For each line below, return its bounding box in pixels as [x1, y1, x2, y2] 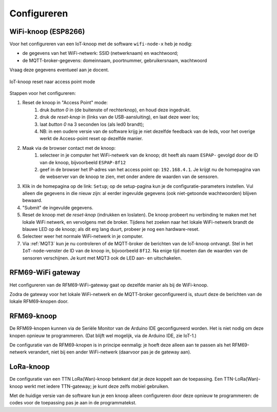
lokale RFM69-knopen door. [9, 298, 69, 305]
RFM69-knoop [9, 312, 57, 321]
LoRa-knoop [9, 362, 50, 371]
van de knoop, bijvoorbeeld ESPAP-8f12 [39, 159, 126, 165]
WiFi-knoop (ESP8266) [9, 27, 85, 36]
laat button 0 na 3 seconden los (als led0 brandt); [39, 121, 145, 127]
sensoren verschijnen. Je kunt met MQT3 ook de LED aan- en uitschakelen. [22, 254, 182, 261]
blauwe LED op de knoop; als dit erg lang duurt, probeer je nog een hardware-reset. [22, 226, 200, 232]
